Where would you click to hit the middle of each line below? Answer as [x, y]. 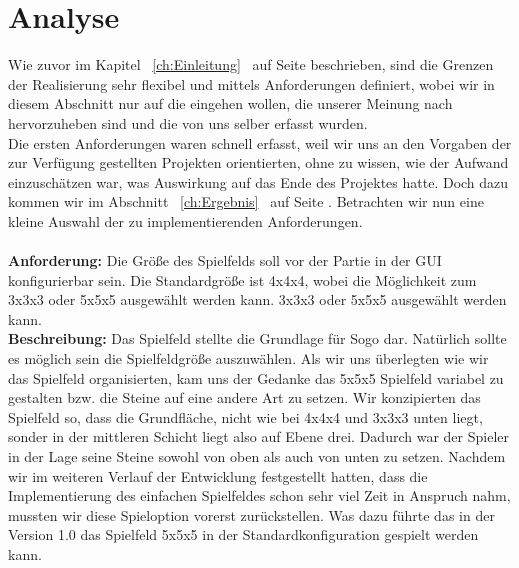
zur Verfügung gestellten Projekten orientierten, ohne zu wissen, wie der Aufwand [258, 162]
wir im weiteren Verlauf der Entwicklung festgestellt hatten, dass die [218, 475]
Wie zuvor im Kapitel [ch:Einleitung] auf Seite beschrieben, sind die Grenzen [251, 64]
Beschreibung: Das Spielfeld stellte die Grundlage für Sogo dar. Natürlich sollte [257, 338]
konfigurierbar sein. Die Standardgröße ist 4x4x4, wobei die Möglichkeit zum [242, 279]
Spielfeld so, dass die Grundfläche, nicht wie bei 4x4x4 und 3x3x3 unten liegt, [245, 416]
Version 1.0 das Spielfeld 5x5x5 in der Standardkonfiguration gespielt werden [243, 534]
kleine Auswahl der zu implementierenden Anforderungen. [185, 220]
